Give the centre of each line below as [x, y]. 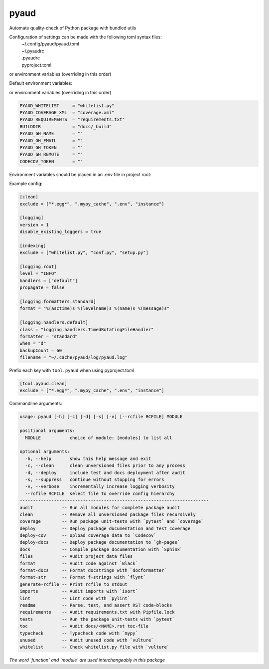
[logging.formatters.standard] [58, 302]
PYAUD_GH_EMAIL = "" [51, 140]
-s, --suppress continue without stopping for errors [95, 479]
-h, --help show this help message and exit [88, 458]
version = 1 [34, 225]
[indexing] [33, 245]
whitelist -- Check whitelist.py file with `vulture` [95, 647]
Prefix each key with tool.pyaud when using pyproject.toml [72, 370]
